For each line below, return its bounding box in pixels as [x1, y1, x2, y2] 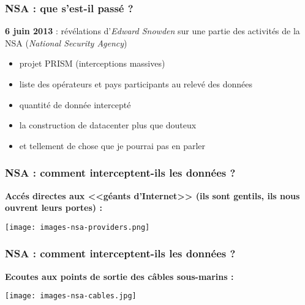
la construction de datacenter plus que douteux [19, 119, 197, 131]
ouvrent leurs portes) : [5, 201, 102, 214]
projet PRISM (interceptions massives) [19, 57, 165, 70]
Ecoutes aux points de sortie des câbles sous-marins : [5, 270, 234, 282]
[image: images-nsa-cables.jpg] [5, 292, 137, 301]
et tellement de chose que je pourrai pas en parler [19, 139, 206, 152]
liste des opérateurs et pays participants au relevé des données [19, 78, 253, 90]
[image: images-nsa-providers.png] [5, 222, 150, 232]
